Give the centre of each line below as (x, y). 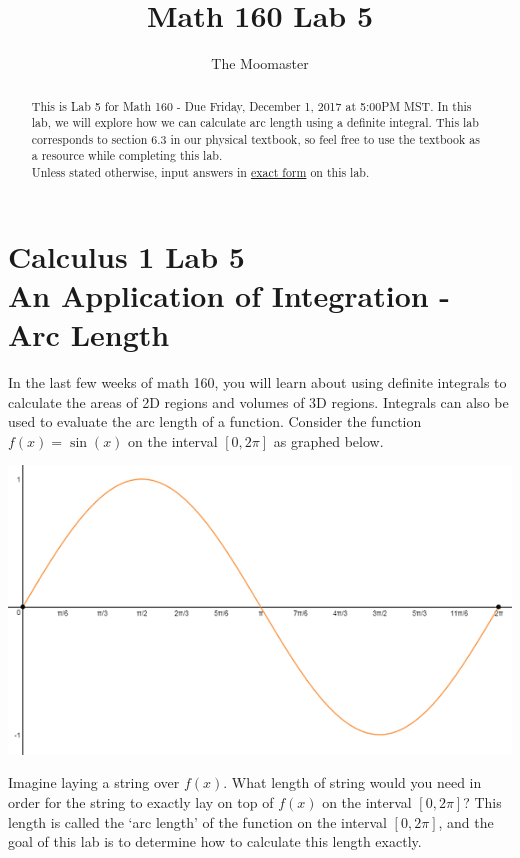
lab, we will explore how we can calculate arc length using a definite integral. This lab (255, 122)
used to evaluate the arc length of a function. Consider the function (215, 421)
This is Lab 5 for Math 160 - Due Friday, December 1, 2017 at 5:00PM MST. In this (251, 105)
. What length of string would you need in (352, 782)
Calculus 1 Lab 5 (126, 255)
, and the (466, 821)
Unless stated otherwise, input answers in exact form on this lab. (200, 172)
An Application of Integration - (229, 294)
